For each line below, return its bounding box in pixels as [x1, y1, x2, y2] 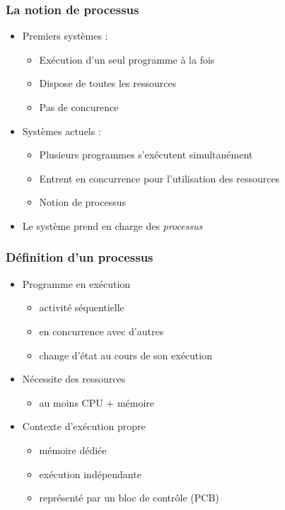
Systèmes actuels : [22, 123, 101, 138]
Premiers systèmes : [22, 28, 108, 43]
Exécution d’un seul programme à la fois [39, 52, 215, 66]
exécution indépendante [39, 466, 141, 481]
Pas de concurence [39, 100, 119, 114]
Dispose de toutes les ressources [39, 76, 177, 91]
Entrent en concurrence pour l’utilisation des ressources [39, 170, 280, 185]
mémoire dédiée [39, 442, 107, 457]
